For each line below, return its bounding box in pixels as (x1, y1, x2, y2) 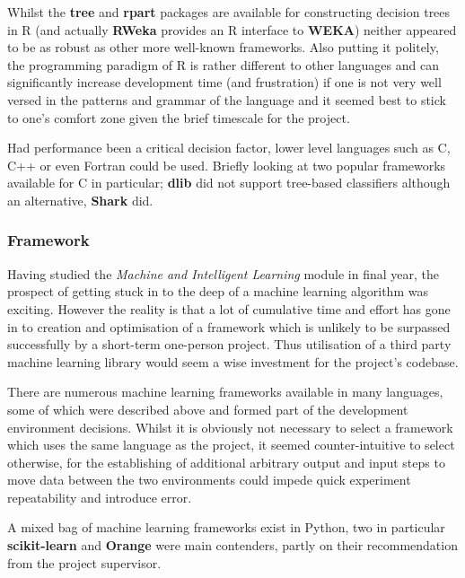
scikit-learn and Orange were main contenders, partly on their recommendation (7, 536, 458, 555)
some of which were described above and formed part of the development (7, 399, 408, 418)
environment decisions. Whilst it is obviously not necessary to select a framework (7, 417, 453, 436)
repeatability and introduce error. (7, 487, 192, 506)
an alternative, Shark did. (7, 190, 154, 209)
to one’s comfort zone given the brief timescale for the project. (7, 108, 350, 127)
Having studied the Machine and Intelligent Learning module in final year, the (7, 264, 439, 283)
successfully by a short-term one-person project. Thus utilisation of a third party (7, 335, 452, 354)
